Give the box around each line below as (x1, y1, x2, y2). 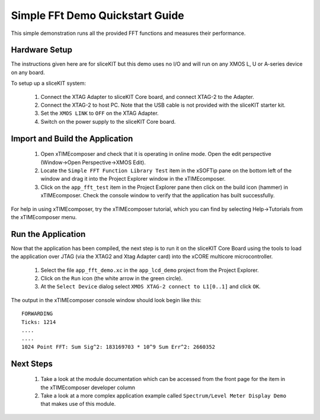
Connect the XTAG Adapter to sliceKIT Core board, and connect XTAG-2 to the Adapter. (40, 93, 254, 100)
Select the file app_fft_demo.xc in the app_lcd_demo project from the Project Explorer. (40, 267, 259, 274)
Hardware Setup (11, 45, 72, 55)
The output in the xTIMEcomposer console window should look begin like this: (11, 296, 201, 303)
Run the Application (11, 229, 86, 239)
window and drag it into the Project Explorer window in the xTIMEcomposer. (40, 175, 226, 182)
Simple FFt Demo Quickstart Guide (11, 9, 185, 22)
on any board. (11, 69, 45, 76)
